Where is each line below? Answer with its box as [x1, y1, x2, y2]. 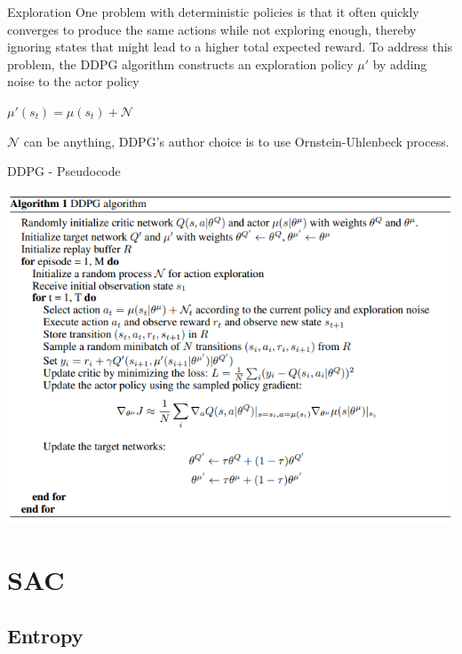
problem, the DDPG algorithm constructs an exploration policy [7, 54, 354, 73]
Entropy [7, 622, 84, 650]
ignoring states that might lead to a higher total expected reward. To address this [7, 37, 453, 56]
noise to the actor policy [7, 72, 139, 91]
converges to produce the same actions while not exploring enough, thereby [7, 20, 417, 38]
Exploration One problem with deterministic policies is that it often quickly [7, 3, 419, 20]
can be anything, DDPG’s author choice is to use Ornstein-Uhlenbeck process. [23, 132, 450, 150]
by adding [372, 54, 427, 73]
